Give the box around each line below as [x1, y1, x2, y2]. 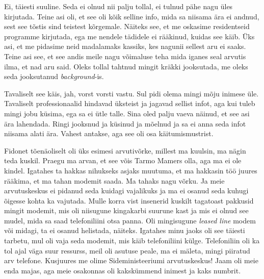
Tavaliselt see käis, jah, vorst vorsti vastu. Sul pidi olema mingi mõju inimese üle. [4, 88, 259, 98]
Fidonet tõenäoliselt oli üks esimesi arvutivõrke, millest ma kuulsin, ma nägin [4, 145, 246, 156]
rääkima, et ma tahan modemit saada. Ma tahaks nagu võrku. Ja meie [4, 175, 225, 186]
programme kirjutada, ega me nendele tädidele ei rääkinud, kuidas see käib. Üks [4, 31, 255, 41]
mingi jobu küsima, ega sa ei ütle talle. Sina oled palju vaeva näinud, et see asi [4, 108, 250, 118]
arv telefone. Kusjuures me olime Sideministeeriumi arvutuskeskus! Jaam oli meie [4, 255, 258, 266]
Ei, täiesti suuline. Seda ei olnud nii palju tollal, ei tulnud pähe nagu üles [4, 1, 233, 11]
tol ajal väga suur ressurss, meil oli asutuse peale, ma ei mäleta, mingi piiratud [4, 245, 250, 256]
